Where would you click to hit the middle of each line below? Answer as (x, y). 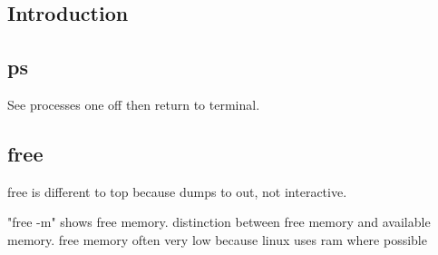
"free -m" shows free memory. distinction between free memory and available (219, 222)
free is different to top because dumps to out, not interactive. (177, 191)
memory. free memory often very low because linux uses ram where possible (217, 239)
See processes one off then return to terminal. (134, 104)
